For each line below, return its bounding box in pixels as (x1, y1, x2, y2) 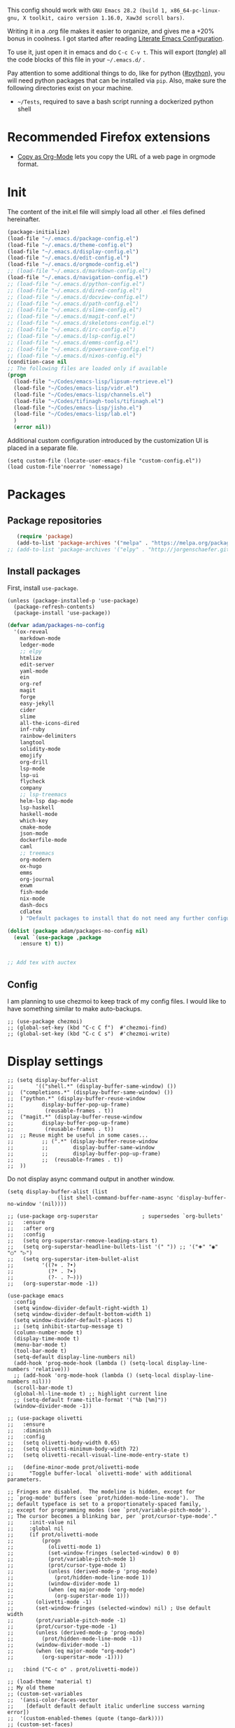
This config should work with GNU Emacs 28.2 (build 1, (7, 6, 168, 14)
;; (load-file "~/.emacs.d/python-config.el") (7, 280, 145, 288)
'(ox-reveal (13, 628, 49, 635)
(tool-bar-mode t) (13, 1347, 68, 1354)
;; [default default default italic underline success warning (7, 1702, 205, 1710)
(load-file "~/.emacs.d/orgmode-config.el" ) (7, 261, 139, 268)
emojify (20, 752, 42, 759)
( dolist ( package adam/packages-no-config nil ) (7, 927, 149, 934)
